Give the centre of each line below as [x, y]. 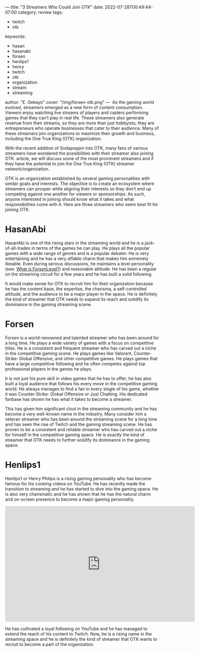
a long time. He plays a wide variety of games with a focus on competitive [79, 343]
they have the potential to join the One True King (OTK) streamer [70, 164]
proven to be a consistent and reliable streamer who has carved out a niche [81, 429]
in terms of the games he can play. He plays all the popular [91, 248]
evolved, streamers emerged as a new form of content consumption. [74, 107]
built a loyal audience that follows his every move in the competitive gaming [81, 383]
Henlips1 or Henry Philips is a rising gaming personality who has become [78, 478]
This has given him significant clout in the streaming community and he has [81, 409]
